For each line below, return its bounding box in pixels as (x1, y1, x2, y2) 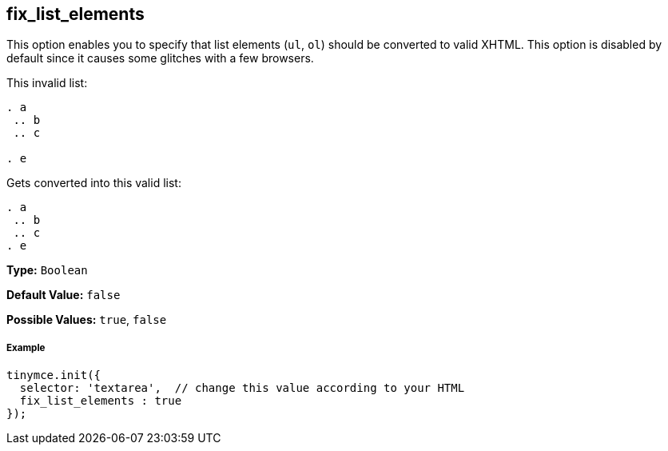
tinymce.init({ (6, 369, 101, 382)
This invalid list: (6, 76, 88, 90)
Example (6, 341, 46, 353)
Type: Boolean (6, 263, 88, 277)
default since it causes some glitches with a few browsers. (6, 51, 314, 66)
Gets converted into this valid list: (6, 176, 181, 190)
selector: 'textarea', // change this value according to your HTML (19, 381, 465, 395)
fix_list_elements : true (19, 394, 182, 408)
